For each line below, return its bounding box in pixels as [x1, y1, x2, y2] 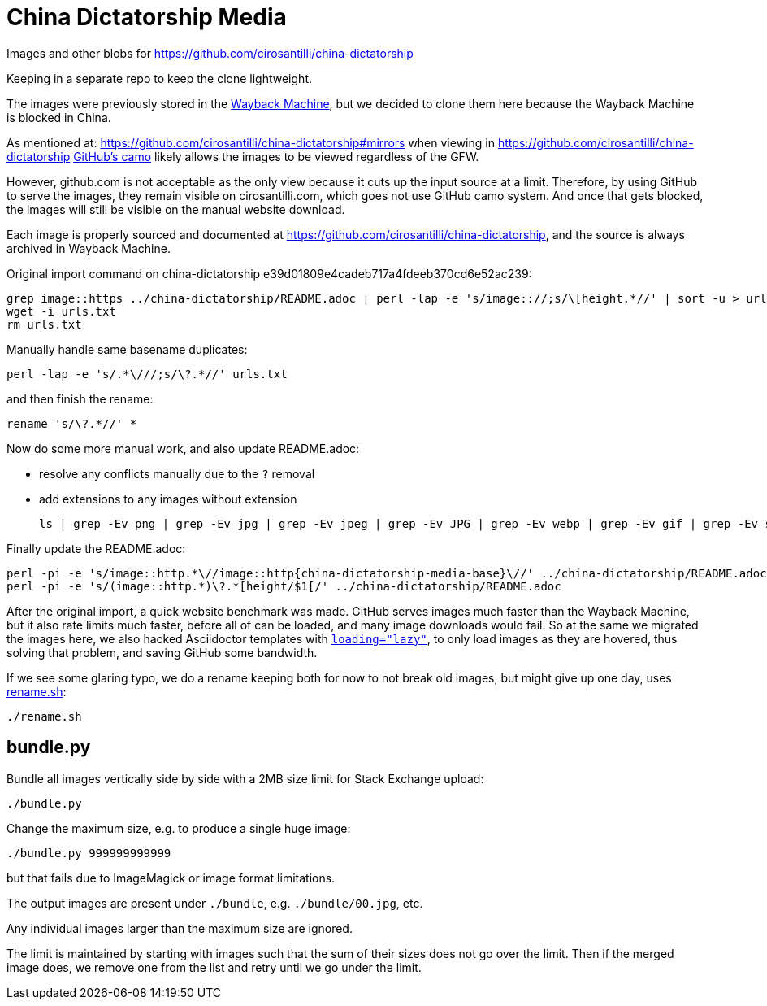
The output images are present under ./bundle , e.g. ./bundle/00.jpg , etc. [6, 895, 423, 910]
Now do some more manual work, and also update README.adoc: [6, 441, 360, 455]
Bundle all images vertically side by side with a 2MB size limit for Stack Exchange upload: [6, 771, 484, 786]
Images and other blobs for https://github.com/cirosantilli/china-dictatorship [6, 46, 414, 60]
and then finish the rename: [6, 391, 154, 406]
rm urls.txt [6, 317, 82, 331]
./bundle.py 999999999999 [6, 846, 171, 860]
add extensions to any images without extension [39, 491, 297, 506]
